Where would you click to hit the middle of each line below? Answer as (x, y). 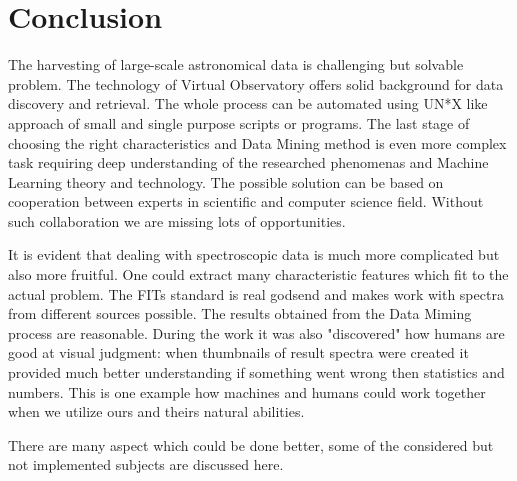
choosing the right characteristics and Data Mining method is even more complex (257, 142)
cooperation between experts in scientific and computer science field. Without (246, 201)
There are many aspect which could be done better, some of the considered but (251, 444)
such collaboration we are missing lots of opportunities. (177, 220)
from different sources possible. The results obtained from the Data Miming (240, 313)
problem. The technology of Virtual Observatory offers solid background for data (256, 83)
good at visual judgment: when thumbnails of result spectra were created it (238, 352)
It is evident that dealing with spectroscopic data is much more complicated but (254, 254)
